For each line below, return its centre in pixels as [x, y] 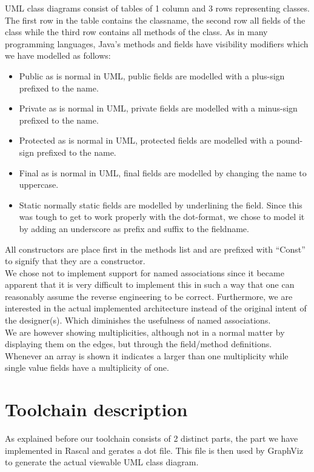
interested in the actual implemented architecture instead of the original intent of [156, 308]
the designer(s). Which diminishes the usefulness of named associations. [138, 320]
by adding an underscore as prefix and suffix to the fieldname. [134, 228]
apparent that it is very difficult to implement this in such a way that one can [150, 284]
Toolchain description [96, 409]
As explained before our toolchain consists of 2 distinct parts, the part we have [152, 438]
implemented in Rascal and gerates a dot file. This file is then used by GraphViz [154, 450]
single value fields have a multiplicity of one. [87, 367]
